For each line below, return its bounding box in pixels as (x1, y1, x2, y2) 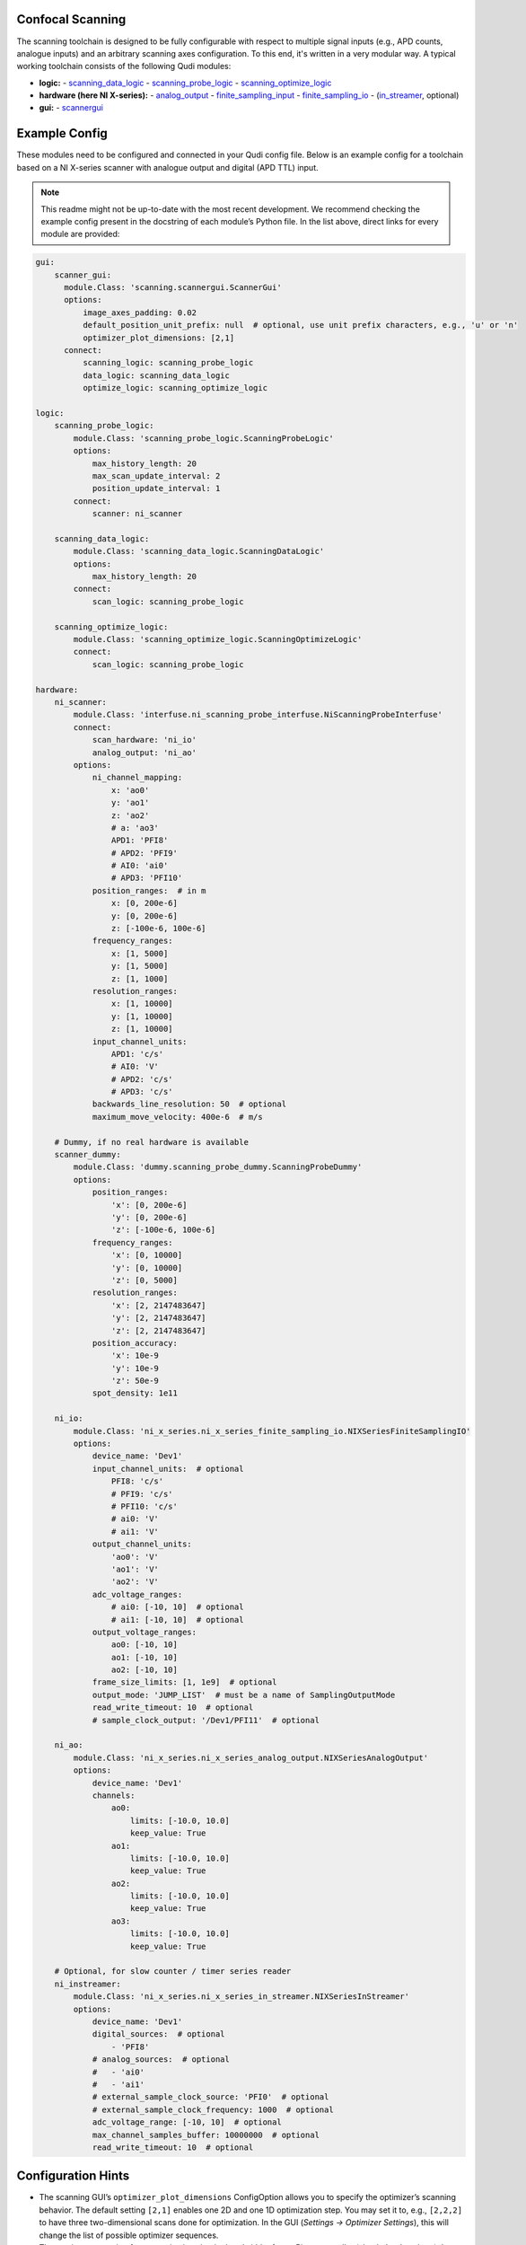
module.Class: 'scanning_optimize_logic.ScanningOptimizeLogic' (73, 634, 363, 645)
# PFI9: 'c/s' (110, 1489, 174, 1499)
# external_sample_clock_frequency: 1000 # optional (92, 2104, 334, 2115)
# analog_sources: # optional (92, 2055, 231, 2065)
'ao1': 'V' (110, 1563, 159, 1574)
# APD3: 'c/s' (110, 1087, 174, 1097)
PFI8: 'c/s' (110, 1476, 164, 1486)
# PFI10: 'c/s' (110, 1501, 179, 1511)
